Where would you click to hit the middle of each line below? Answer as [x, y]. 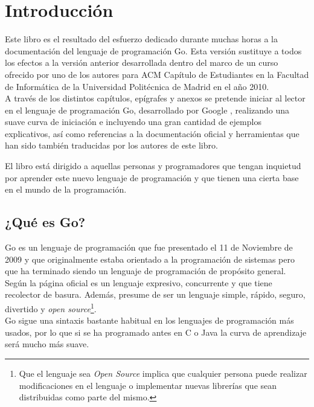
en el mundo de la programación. [66, 189]
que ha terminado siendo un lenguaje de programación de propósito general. [146, 271]
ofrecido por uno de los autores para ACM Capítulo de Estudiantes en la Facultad [157, 74]
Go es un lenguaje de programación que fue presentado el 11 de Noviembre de [149, 247]
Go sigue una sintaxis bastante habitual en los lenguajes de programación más [149, 320]
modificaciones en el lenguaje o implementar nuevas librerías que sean [148, 385]
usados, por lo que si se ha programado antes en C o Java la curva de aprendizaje [156, 332]
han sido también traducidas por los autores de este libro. [111, 145]
